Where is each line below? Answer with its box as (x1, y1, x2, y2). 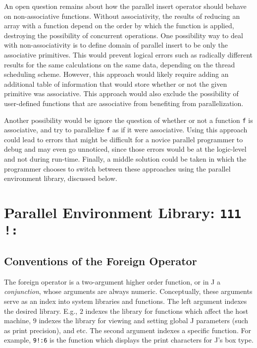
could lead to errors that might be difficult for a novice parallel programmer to (4, 134, 243, 144)
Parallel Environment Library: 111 (4, 202, 242, 222)
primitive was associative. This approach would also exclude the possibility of (4, 88, 239, 99)
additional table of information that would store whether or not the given (4, 78, 227, 89)
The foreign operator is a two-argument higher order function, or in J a (4, 276, 220, 287)
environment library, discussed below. (4, 173, 117, 183)
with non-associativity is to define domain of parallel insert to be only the (4, 40, 228, 50)
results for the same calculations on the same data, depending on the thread (4, 59, 235, 69)
